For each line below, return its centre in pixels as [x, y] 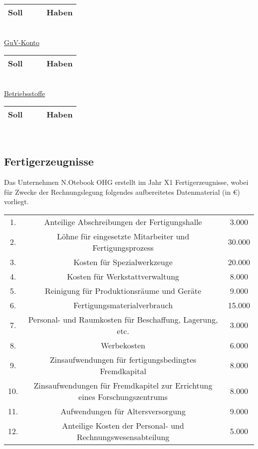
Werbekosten [123, 345]
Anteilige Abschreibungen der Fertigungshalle [123, 222]
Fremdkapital [123, 371]
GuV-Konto [22, 42]
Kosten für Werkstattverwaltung [123, 276]
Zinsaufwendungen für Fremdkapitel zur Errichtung [123, 385]
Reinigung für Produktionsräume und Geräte [123, 290]
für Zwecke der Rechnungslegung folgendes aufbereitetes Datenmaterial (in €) [122, 192]
